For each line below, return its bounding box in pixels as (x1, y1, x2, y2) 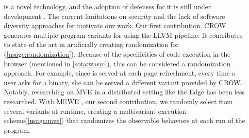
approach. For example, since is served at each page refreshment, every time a (4, 68, 235, 78)
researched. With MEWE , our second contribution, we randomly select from (4, 96, 233, 106)
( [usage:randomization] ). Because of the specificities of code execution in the (4, 48, 231, 59)
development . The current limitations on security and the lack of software (4, 11, 225, 21)
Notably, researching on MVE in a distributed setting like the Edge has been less (4, 87, 245, 97)
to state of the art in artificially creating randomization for (4, 39, 179, 49)
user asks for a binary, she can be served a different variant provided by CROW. (4, 77, 243, 87)
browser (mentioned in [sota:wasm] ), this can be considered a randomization (4, 58, 231, 68)
